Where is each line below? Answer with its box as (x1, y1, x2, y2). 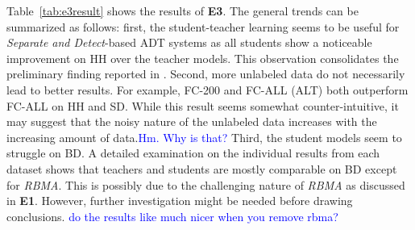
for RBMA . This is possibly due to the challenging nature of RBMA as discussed (6, 176, 405, 193)
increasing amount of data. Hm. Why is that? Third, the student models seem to (6, 128, 402, 145)
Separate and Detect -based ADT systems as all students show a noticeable (6, 34, 372, 51)
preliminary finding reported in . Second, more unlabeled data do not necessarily (6, 65, 405, 82)
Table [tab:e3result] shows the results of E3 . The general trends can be (6, 2, 359, 19)
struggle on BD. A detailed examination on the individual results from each (6, 144, 380, 161)
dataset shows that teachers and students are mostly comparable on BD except (6, 160, 397, 177)
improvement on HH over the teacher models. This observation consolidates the (6, 49, 399, 66)
